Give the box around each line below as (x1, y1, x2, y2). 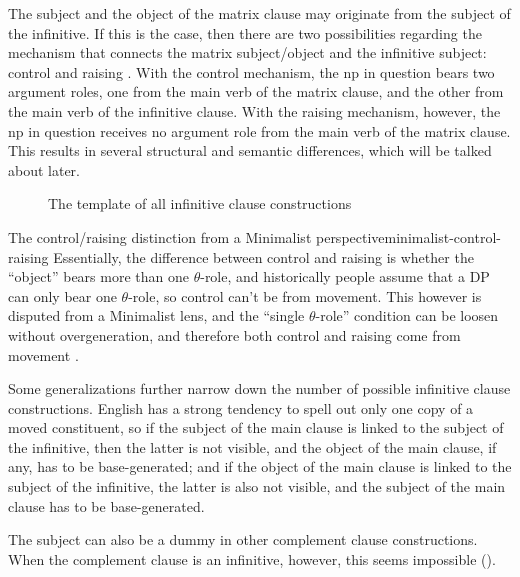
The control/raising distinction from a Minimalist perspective (8, 226, 385, 247)
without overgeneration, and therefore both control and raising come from (8, 324, 461, 345)
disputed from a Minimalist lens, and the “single (8, 305, 305, 326)
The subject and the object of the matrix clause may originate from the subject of (8, 3, 511, 23)
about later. (8, 159, 81, 180)
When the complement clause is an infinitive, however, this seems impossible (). (8, 548, 496, 569)
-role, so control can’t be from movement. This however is (128, 285, 482, 306)
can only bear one (8, 285, 117, 306)
